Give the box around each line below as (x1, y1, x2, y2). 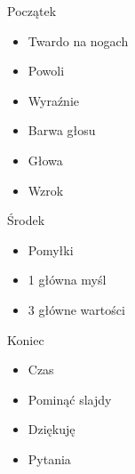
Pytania (28, 449, 71, 468)
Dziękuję (28, 420, 75, 438)
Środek (7, 211, 45, 229)
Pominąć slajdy (28, 390, 112, 408)
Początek (7, 2, 57, 20)
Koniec (7, 330, 44, 349)
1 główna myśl (28, 270, 107, 289)
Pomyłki (28, 240, 74, 259)
